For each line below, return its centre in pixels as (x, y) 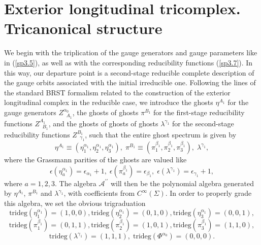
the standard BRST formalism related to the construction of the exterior (117, 92)
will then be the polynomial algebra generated (182, 183)
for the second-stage (203, 123)
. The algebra (76, 183)
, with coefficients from (99, 193)
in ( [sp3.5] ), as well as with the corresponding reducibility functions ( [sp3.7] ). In (128, 62)
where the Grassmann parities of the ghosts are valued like (95, 159)
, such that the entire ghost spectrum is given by (161, 134)
